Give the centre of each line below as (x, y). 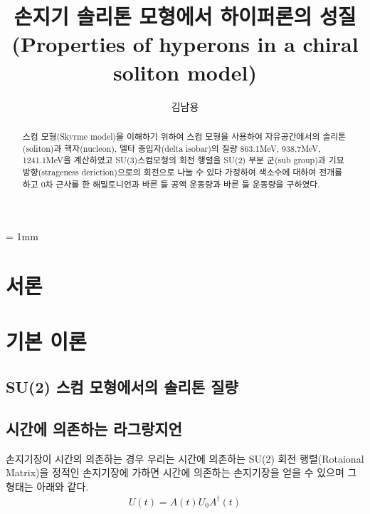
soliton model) (185, 72)
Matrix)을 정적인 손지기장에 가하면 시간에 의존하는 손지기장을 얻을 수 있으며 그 (181, 472)
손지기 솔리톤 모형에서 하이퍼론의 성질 (185, 16)
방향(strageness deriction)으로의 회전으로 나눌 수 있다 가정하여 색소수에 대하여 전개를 (183, 171)
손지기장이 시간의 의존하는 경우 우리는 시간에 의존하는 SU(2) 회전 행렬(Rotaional (185, 458)
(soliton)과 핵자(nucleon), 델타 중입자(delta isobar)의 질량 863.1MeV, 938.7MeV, (171, 148)
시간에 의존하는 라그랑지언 (94, 428)
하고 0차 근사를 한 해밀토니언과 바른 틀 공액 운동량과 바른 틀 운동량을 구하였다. (171, 184)
